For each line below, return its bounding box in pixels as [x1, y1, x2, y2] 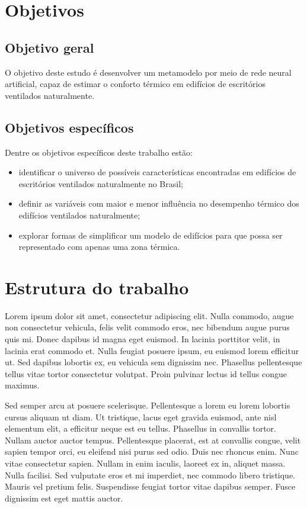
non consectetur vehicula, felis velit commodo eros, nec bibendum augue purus [5, 321, 290, 333]
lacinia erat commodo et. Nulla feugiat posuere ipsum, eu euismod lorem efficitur [5, 344, 299, 356]
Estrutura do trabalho [5, 275, 189, 299]
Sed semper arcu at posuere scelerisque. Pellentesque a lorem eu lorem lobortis [5, 399, 290, 411]
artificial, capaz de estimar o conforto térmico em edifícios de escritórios [5, 78, 266, 90]
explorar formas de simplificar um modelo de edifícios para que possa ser [18, 229, 283, 241]
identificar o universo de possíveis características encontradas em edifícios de [18, 166, 296, 178]
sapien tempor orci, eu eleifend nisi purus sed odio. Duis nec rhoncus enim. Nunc [5, 445, 299, 458]
